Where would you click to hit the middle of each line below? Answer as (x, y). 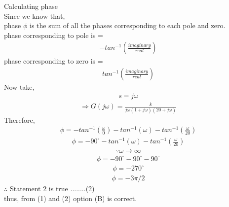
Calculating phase (31, 6)
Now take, (19, 87)
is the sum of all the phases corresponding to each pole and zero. (127, 25)
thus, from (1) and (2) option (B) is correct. (71, 198)
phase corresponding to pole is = (54, 35)
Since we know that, (35, 16)
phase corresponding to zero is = (54, 61)
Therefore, (19, 120)
